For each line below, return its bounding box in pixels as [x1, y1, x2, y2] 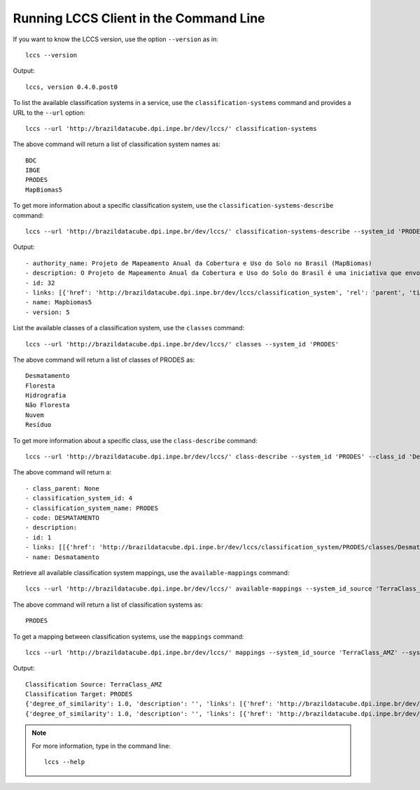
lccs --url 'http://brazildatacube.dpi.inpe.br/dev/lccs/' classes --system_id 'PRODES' [25, 340, 339, 348]
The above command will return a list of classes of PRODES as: [13, 355, 195, 364]
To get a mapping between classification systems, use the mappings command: [13, 632, 244, 640]
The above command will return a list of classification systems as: [13, 600, 203, 609]
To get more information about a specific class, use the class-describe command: [13, 436, 258, 444]
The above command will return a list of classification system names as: [13, 140, 220, 148]
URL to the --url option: [13, 108, 85, 117]
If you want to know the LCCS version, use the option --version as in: [13, 35, 218, 43]
